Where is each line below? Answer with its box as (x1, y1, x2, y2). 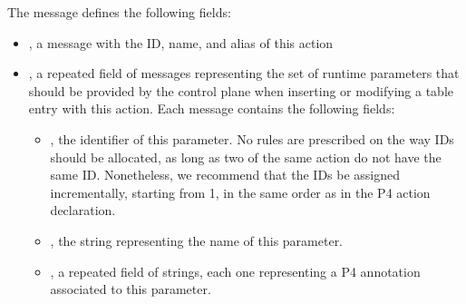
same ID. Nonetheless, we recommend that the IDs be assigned (50, 165, 401, 184)
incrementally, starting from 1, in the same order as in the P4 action (50, 182, 431, 201)
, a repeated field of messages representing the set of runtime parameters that (28, 64, 460, 83)
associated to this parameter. (50, 279, 211, 299)
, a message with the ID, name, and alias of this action (28, 33, 334, 52)
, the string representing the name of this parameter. (50, 230, 344, 250)
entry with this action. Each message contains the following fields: (28, 99, 395, 118)
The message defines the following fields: (7, 3, 231, 21)
